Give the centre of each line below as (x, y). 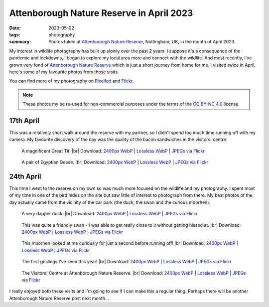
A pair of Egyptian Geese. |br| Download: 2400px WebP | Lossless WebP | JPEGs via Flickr (115, 162)
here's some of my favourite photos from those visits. (64, 72)
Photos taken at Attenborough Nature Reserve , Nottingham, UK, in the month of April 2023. (142, 42)
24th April (25, 176)
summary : (20, 42)
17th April (24, 120)
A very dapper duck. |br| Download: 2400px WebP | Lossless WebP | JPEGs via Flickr (110, 214)
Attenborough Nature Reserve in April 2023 (101, 13)
